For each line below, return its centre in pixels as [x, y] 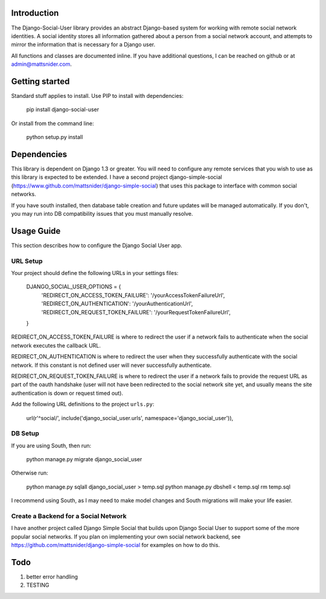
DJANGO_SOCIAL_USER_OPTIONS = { [74, 287]
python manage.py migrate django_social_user [84, 459]
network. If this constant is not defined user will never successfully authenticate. [111, 365]
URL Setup [27, 261]
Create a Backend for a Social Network [69, 516]
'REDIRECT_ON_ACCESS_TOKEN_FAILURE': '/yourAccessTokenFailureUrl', [133, 295]
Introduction [35, 13]
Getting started [40, 81]
